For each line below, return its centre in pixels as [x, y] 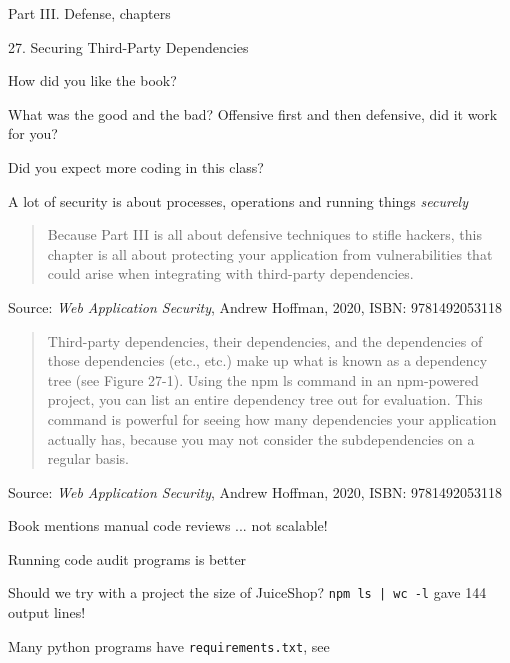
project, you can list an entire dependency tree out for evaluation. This [265, 399]
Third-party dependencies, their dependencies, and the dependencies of [265, 340]
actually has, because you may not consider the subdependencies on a [261, 438]
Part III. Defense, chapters [89, 13]
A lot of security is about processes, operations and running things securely [238, 200]
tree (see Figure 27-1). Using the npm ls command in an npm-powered [263, 379]
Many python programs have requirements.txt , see [169, 645]
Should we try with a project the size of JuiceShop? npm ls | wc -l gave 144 [247, 592]
